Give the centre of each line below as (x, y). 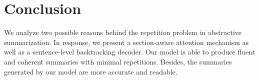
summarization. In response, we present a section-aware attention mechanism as (126, 42)
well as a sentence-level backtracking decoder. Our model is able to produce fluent (130, 52)
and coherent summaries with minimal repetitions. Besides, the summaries (118, 61)
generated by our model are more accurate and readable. (91, 71)
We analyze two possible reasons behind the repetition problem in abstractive (123, 32)
